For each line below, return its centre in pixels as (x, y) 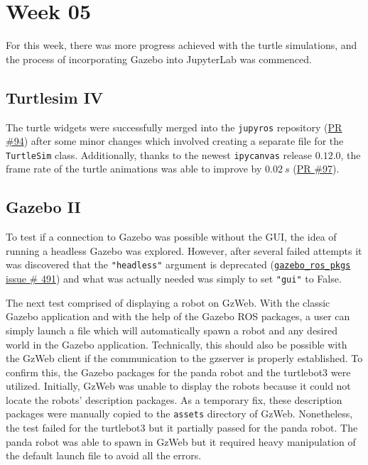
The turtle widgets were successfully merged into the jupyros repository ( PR (174, 127)
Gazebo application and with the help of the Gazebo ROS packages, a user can (178, 316)
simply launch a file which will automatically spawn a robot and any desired (172, 330)
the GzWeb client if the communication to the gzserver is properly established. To (184, 358)
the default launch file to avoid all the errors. (104, 455)
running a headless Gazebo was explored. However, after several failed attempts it (184, 250)
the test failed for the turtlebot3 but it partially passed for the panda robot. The (182, 428)
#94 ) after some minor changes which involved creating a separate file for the (175, 141)
